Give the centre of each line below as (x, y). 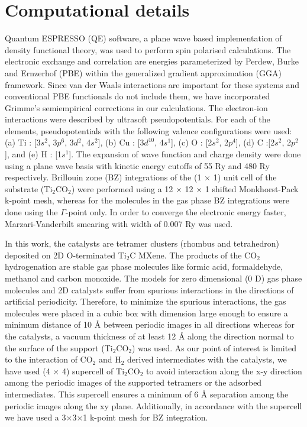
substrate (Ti (29, 188)
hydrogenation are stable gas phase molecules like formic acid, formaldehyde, (144, 266)
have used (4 (28, 371)
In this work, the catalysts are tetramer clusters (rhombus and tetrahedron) (142, 243)
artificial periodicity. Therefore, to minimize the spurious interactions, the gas (146, 301)
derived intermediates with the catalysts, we (207, 359)
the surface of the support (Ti (59, 347)
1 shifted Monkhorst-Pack (252, 188)
